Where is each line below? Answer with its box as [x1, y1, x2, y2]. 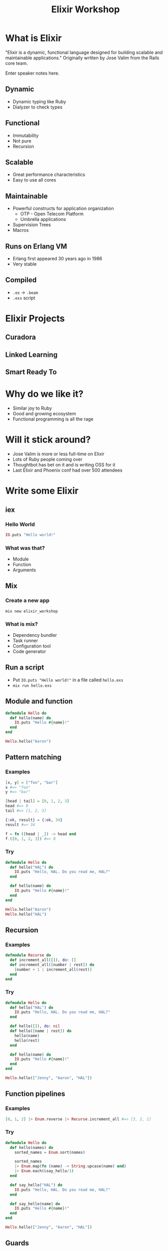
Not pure [12, 138, 32, 144]
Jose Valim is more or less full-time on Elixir [12, 451, 104, 457]
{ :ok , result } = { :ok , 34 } [5, 817, 63, 822]
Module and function [5, 697, 73, 706]
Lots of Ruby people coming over [12, 456, 82, 462]
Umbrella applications [20, 216, 66, 222]
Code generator [12, 649, 46, 655]
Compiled [5, 276, 37, 284]
